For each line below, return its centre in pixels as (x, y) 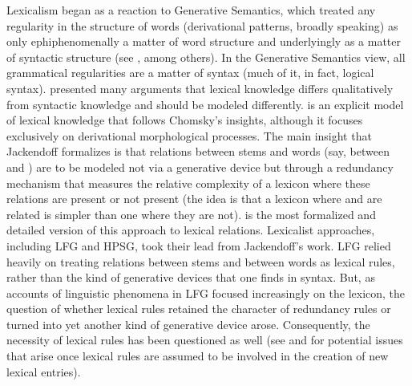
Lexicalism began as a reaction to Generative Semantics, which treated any (191, 10)
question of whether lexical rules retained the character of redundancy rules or (199, 309)
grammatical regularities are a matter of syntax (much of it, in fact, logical (190, 73)
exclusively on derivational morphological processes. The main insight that (189, 135)
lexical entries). (44, 371)
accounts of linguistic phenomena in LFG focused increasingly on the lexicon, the (206, 293)
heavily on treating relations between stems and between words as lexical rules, (201, 261)
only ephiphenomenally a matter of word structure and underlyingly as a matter (204, 41)
